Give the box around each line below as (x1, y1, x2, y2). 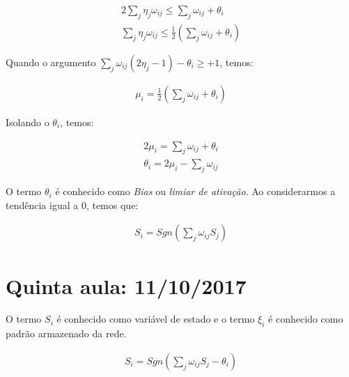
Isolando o (6, 114, 49, 129)
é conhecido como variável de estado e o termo (56, 311, 255, 326)
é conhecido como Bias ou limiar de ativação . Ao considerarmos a (55, 184, 336, 199)
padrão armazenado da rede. (6, 326, 127, 341)
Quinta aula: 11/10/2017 (6, 271, 247, 300)
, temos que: (86, 197, 139, 212)
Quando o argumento (6, 54, 96, 69)
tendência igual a (6, 197, 79, 212)
